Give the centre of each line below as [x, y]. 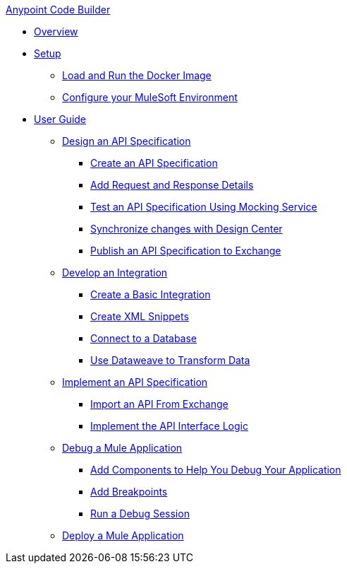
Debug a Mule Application [122, 448]
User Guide [60, 119]
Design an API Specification [127, 141]
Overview [56, 31]
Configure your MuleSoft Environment [150, 97]
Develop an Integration [115, 272]
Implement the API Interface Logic [169, 426]
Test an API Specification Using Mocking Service [204, 207]
